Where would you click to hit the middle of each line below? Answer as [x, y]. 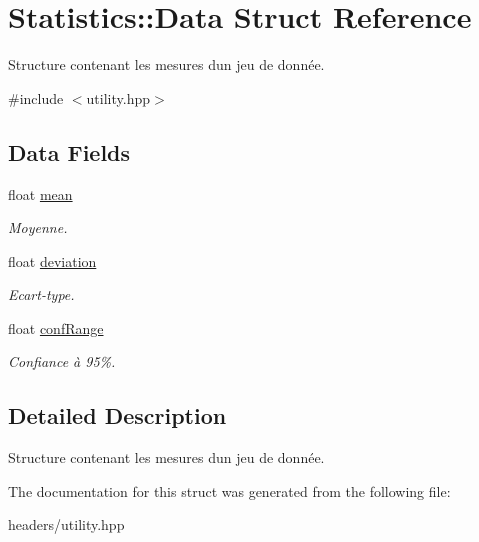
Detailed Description [117, 415]
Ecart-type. [41, 294]
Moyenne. [38, 227]
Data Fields [69, 151]
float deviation [52, 260]
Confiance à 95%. [62, 361]
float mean [40, 193]
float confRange [56, 327]
